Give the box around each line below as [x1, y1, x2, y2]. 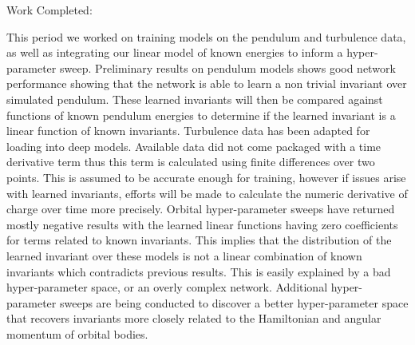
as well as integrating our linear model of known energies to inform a [6, 44, 343, 61]
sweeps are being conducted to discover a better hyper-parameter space [59, 294, 409, 311]
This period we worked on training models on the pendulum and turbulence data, [6, 28, 406, 45]
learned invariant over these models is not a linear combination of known [6, 247, 362, 264]
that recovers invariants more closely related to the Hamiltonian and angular [6, 310, 381, 327]
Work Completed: [6, 2, 93, 18]
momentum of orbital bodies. [6, 325, 148, 342]
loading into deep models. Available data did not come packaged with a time [6, 137, 381, 154]
